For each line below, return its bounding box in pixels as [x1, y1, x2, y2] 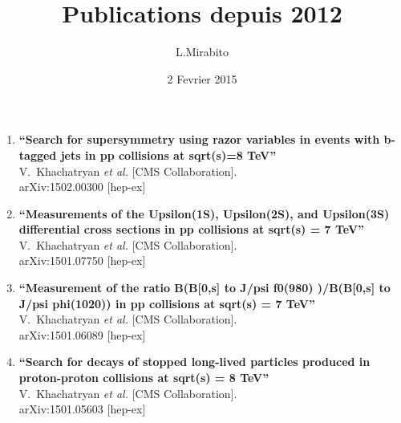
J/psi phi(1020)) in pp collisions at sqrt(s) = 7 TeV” [18, 295, 315, 311]
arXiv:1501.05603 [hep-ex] [18, 401, 146, 417]
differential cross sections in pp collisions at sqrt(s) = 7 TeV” [18, 221, 365, 238]
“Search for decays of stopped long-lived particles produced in [18, 353, 371, 370]
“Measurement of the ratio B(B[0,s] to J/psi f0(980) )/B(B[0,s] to [18, 279, 391, 296]
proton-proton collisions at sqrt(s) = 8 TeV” [18, 369, 269, 386]
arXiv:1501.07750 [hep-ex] [18, 252, 146, 269]
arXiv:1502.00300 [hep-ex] [18, 178, 146, 195]
